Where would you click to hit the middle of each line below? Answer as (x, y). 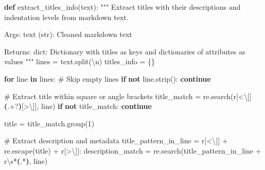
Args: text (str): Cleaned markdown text (68, 34)
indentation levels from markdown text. (66, 17)
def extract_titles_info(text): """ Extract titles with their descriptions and (122, 7)
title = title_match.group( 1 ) (49, 123)
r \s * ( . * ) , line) (26, 160)
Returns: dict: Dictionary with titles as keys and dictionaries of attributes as (125, 51)
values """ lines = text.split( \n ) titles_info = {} (80, 61)
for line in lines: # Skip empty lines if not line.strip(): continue (108, 78)
